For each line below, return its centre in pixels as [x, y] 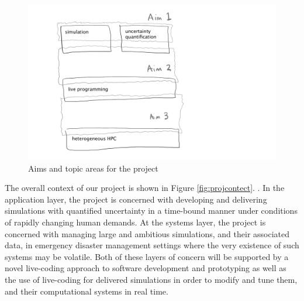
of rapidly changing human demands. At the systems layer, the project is [135, 222]
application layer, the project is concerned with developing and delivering [136, 199]
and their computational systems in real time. [87, 291]
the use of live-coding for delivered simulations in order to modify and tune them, [151, 279]
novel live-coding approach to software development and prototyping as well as [146, 268]
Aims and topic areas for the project [93, 168]
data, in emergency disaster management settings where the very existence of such [152, 245]
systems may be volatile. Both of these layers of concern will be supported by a [147, 256]
